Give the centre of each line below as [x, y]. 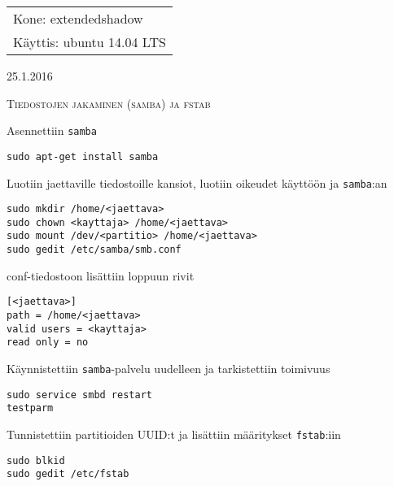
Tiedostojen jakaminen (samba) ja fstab [109, 103]
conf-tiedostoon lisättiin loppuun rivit [101, 275]
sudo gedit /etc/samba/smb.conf [94, 250]
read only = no [48, 343]
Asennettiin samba [52, 130]
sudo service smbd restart [79, 395]
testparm [30, 408]
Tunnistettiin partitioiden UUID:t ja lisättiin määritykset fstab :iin [174, 434]
